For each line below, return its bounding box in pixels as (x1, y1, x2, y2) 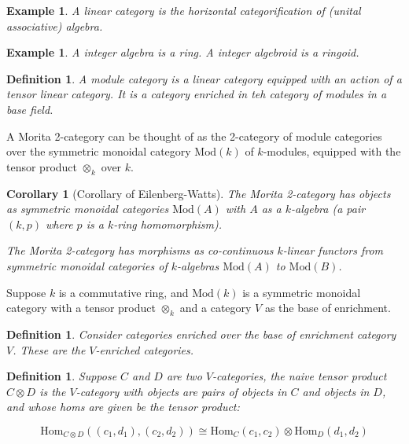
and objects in (302, 383, 370, 399)
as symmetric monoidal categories (6, 200, 169, 217)
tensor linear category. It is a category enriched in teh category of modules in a (6, 86, 387, 102)
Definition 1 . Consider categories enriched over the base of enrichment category (6, 325, 396, 342)
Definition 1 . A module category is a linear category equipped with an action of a (6, 70, 402, 86)
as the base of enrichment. (264, 299, 391, 316)
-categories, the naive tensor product (212, 368, 387, 384)
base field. (6, 101, 53, 117)
